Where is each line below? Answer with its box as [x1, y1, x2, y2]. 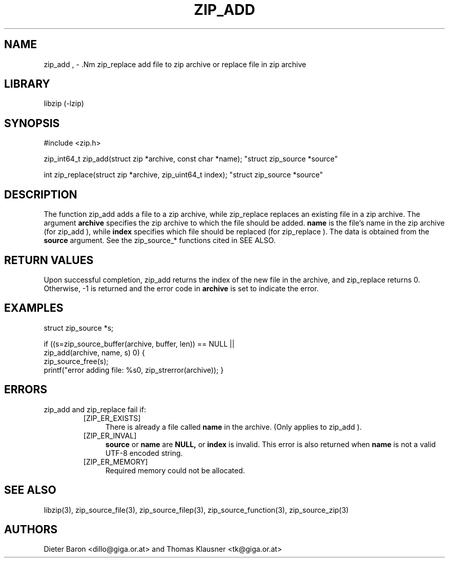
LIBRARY [4, 77, 50, 91]
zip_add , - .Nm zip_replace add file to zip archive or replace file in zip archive [44, 59, 307, 69]
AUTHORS [4, 523, 58, 536]
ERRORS [4, 383, 48, 396]
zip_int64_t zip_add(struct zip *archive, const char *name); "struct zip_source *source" [44, 154, 338, 164]
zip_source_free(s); [44, 356, 109, 366]
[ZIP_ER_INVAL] [83, 431, 137, 440]
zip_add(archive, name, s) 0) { [44, 348, 145, 357]
